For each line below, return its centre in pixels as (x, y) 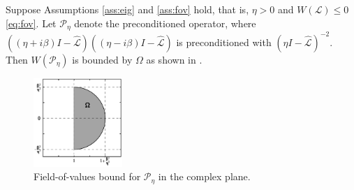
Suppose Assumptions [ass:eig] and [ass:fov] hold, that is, (127, 9)
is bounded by (102, 59)
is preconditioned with (224, 42)
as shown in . (174, 59)
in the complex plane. (204, 176)
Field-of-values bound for (87, 176)
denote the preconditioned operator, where (165, 23)
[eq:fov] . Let (31, 23)
